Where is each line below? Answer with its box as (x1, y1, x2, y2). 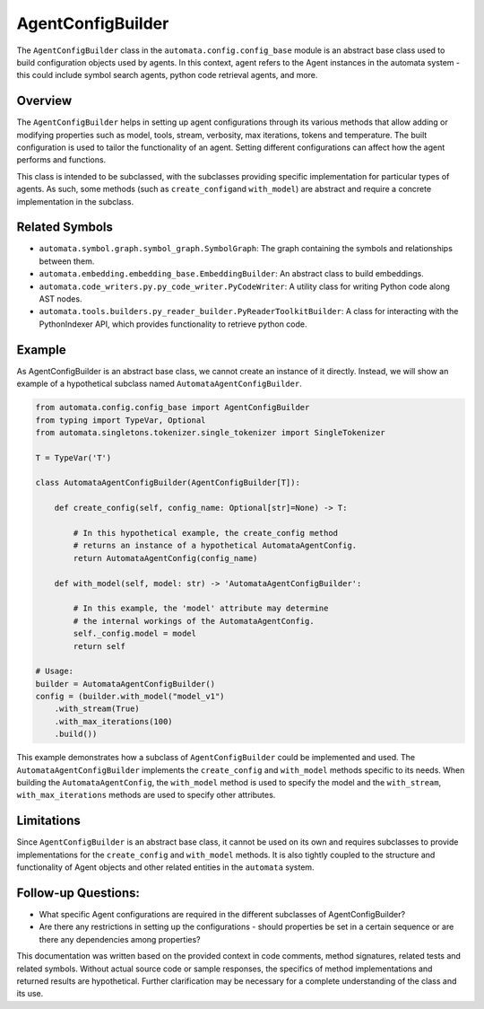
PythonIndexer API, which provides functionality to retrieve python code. (39, 319, 308, 329)
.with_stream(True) (54, 704, 141, 714)
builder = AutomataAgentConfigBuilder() (35, 679, 215, 689)
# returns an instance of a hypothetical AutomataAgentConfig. (73, 540, 358, 551)
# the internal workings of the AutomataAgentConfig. (73, 616, 315, 626)
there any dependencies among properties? (39, 934, 201, 944)
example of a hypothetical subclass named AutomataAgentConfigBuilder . (16, 378, 302, 390)
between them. (39, 256, 95, 267)
